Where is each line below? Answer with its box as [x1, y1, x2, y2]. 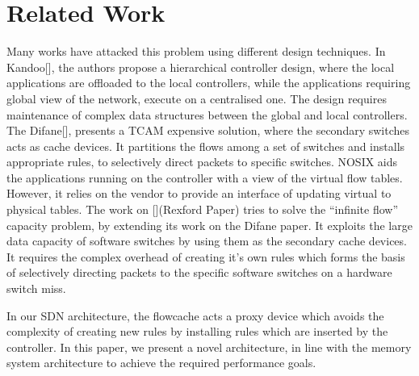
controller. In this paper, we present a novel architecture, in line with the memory [6, 338, 412, 355]
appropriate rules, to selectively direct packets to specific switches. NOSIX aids [6, 153, 398, 170]
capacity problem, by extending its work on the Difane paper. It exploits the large [6, 216, 413, 233]
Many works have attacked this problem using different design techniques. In [6, 43, 386, 60]
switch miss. [6, 280, 66, 297]
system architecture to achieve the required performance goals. [6, 354, 316, 371]
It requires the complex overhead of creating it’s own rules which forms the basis [6, 248, 405, 265]
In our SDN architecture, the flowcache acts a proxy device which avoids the [6, 307, 384, 324]
